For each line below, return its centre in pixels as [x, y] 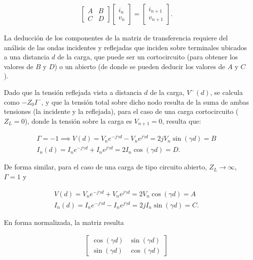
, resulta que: [182, 121]
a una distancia [27, 57]
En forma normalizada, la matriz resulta [64, 222]
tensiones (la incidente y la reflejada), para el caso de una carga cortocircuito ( [121, 111]
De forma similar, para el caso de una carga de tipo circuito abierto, [106, 167]
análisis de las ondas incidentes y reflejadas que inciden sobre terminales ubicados [126, 47]
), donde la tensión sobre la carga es [78, 121]
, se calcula [226, 92]
